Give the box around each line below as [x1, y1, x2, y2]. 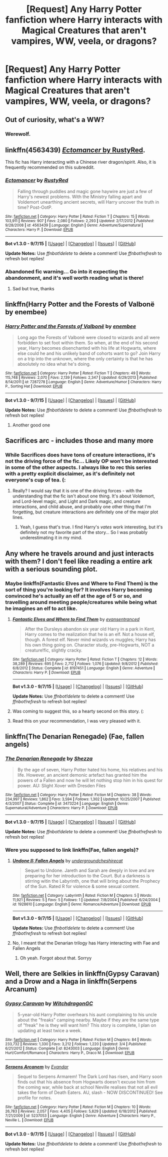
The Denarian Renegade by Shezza [5, 755, 93, 762]
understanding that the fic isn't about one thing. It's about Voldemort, [12, 493, 155, 499]
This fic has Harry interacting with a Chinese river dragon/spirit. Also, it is [5, 159, 156, 165]
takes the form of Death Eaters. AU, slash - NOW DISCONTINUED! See [17, 1089, 163, 1095]
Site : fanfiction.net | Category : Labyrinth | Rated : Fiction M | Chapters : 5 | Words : [12, 893, 152, 898]
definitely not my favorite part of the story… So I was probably [19, 529, 148, 535]
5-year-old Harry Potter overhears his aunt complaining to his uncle [17, 1011, 157, 1017]
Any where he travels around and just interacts [5, 549, 154, 557]
